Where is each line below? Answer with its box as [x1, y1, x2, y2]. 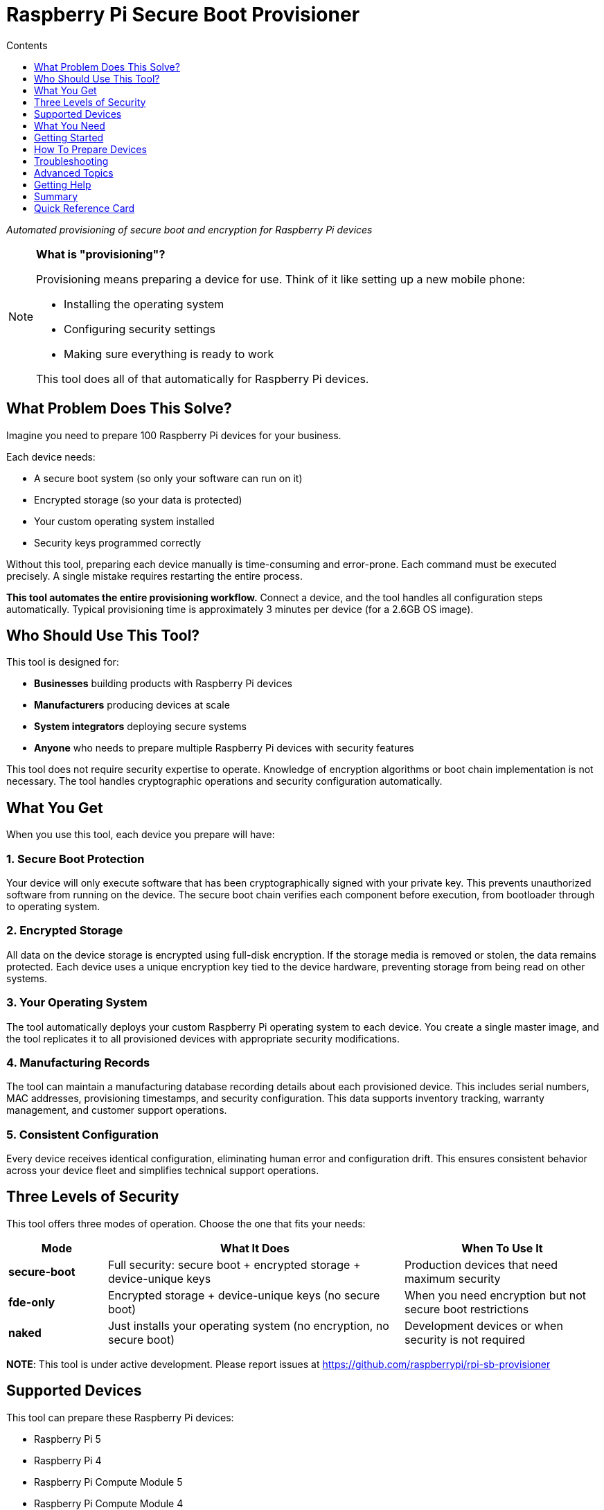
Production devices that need [404, 1257, 558, 1272]
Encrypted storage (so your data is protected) [34, 493, 242, 506]
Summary [34, 190, 78, 202]
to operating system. [6, 900, 100, 913]
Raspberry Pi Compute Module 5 [34, 1475, 183, 1488]
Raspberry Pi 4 [34, 1454, 102, 1466]
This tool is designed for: [6, 656, 119, 668]
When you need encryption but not [404, 1288, 587, 1302]
